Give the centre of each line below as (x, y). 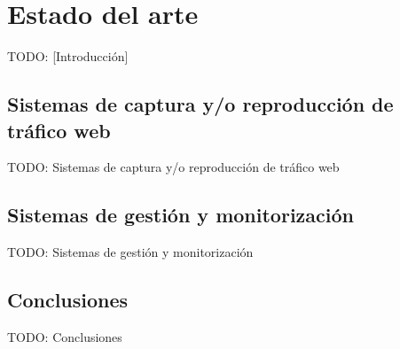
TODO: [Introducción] (68, 56)
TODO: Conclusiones (65, 336)
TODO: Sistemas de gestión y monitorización (130, 252)
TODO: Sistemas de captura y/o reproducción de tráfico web (173, 167)
